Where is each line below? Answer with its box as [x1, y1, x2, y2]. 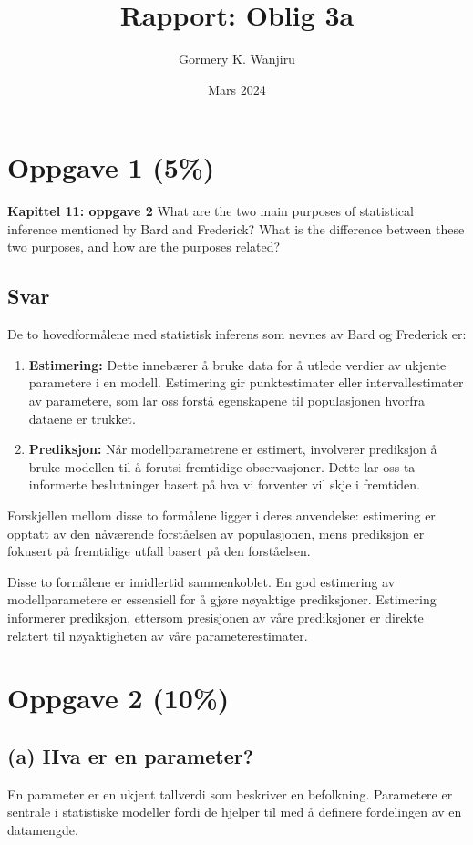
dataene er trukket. [28, 408, 136, 428]
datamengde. [7, 819, 78, 839]
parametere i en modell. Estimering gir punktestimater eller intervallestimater [28, 373, 464, 392]
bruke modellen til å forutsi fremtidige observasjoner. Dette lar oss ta [28, 457, 416, 476]
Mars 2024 [208, 79, 266, 98]
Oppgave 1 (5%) [7, 149, 215, 186]
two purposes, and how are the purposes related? [7, 237, 281, 256]
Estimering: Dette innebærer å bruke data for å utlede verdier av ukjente [28, 355, 447, 374]
